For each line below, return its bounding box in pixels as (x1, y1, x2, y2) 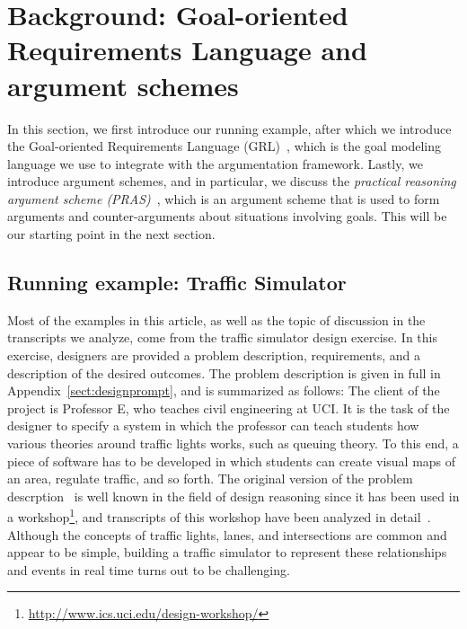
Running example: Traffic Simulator (7, 269, 347, 297)
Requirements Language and (7, 31, 367, 68)
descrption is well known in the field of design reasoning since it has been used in (7, 486, 460, 505)
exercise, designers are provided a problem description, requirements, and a (7, 346, 420, 365)
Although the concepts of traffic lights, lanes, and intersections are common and (7, 525, 447, 544)
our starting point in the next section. (7, 225, 216, 244)
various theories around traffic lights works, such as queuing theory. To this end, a (7, 434, 459, 453)
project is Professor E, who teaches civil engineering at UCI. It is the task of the (7, 398, 450, 417)
